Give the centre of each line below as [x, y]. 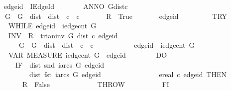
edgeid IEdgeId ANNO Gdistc [66, 6]
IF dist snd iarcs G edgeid [59, 64]
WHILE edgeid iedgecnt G [52, 26]
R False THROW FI [96, 84]
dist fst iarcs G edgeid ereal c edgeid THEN [128, 74]
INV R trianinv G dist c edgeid [63, 35]
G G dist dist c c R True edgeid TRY [116, 16]
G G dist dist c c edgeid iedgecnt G [107, 45]
